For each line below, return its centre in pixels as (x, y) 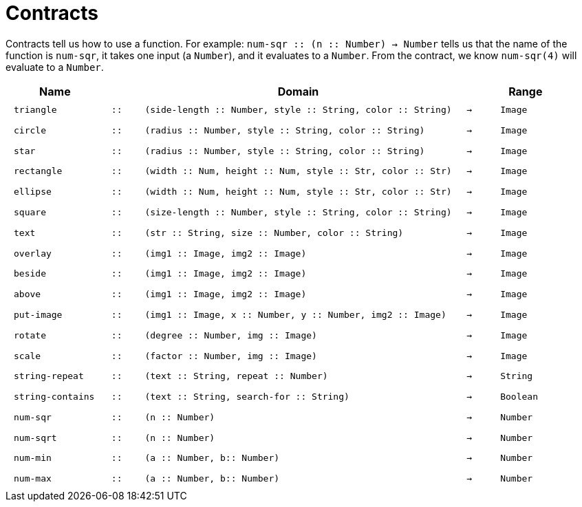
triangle (35, 110)
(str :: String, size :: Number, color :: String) (274, 233)
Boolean (519, 397)
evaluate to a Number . (55, 67)
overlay (33, 253)
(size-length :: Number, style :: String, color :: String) (298, 213)
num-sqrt (35, 438)
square (30, 213)
